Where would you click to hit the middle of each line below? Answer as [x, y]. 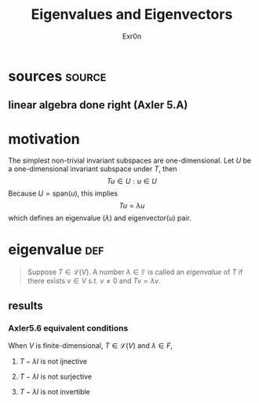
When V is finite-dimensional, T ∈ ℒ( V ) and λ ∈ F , [90, 345]
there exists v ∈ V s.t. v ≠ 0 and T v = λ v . [94, 281]
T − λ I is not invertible [55, 391]
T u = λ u [132, 206]
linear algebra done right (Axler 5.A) [98, 105]
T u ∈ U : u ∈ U [132, 181]
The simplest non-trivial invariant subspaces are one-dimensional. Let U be [130, 161]
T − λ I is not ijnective [53, 361]
